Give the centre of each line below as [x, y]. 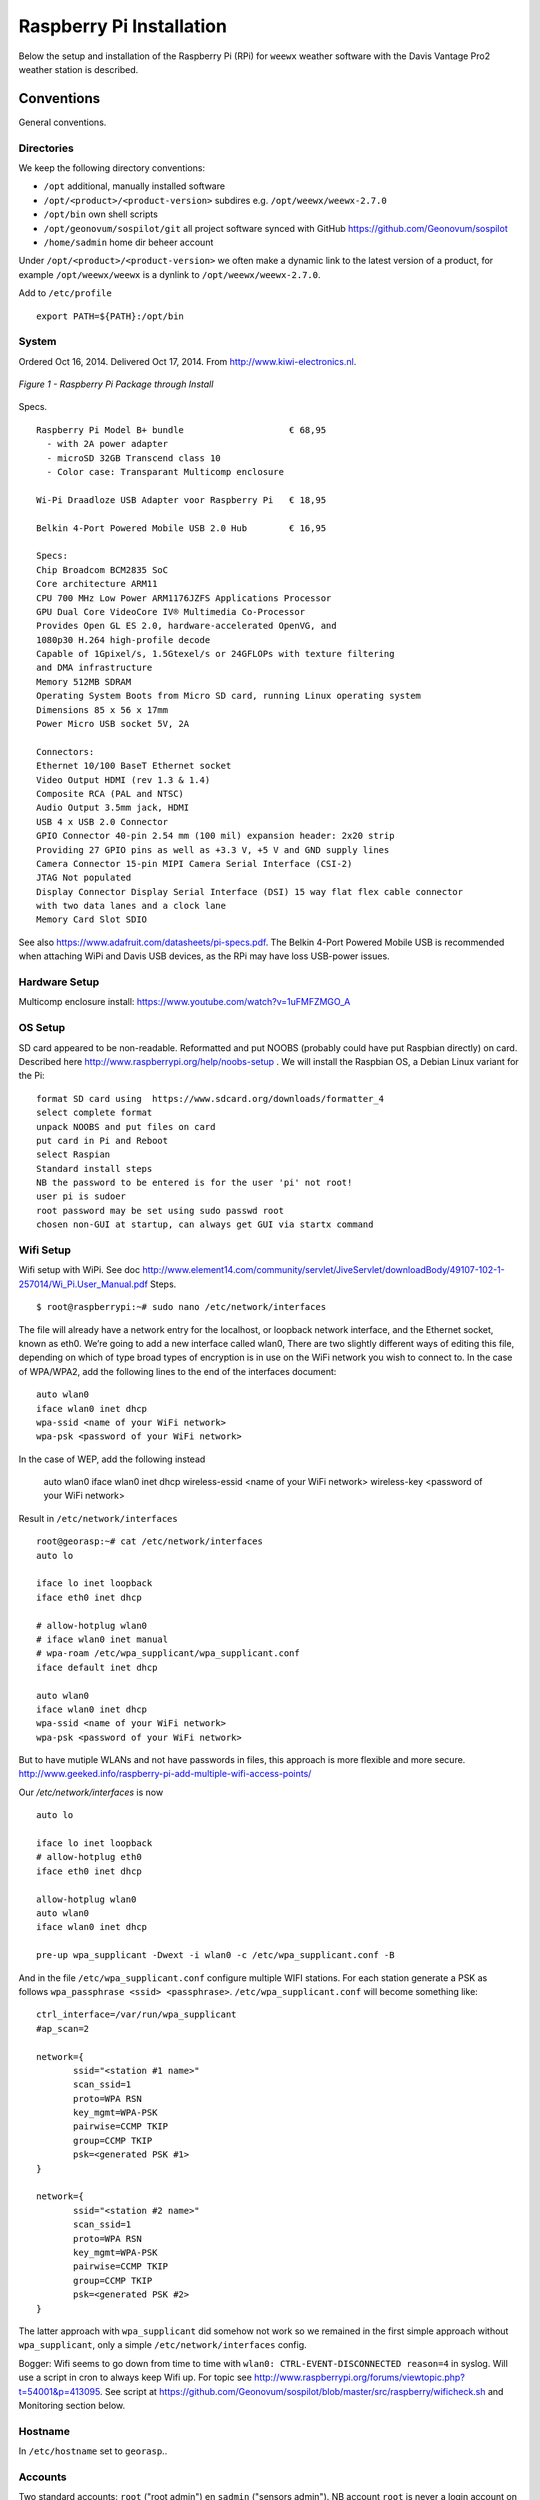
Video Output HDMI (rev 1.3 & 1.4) [123, 779]
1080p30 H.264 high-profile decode [123, 639]
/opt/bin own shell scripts [101, 214]
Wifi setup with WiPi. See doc [79, 1270]
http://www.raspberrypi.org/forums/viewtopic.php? [359, 2377]
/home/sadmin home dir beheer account [128, 242]
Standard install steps [94, 1168]
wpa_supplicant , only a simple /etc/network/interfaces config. [162, 2345]
